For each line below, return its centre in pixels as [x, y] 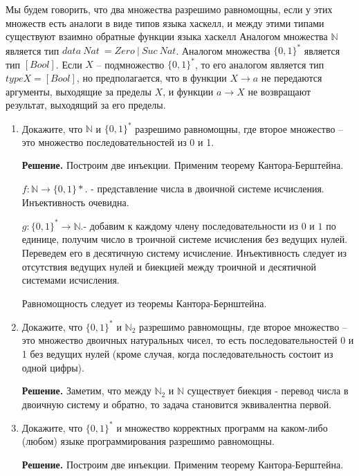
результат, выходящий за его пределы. [86, 105]
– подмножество [130, 64]
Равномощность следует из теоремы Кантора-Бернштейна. [144, 303]
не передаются [292, 77]
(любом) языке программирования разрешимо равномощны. [148, 441]
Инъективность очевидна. [75, 202]
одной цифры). [53, 367]
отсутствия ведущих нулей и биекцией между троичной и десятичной [169, 266]
